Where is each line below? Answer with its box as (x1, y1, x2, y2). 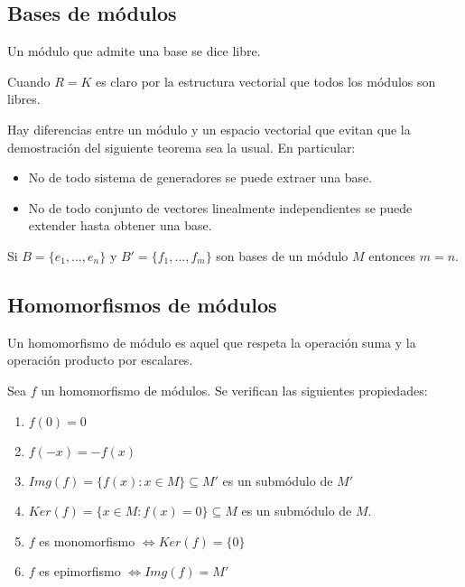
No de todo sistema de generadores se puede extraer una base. (28, 168, 373, 187)
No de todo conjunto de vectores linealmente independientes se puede (28, 198, 413, 217)
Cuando (7, 71, 51, 90)
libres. (7, 89, 41, 108)
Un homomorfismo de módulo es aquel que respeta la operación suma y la (7, 332, 416, 351)
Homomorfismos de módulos (7, 290, 277, 318)
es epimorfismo (39, 562, 121, 581)
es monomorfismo (39, 531, 135, 550)
